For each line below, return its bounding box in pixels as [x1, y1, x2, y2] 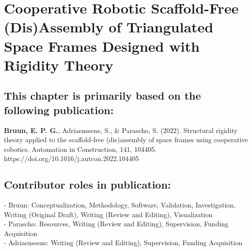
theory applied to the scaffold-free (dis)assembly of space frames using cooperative [4, 134, 248, 145]
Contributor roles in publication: [4, 177, 171, 192]
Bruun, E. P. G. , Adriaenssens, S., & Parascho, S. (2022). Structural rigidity [4, 125, 237, 135]
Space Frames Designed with [4, 36, 200, 56]
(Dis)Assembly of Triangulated [4, 17, 214, 37]
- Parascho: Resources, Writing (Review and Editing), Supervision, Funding [4, 219, 229, 229]
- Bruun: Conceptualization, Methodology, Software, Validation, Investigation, [4, 200, 236, 210]
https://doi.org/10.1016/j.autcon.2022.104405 [4, 153, 139, 163]
